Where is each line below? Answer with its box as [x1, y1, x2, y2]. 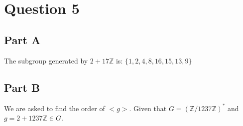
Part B [4, 79, 40, 95]
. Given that [129, 103, 167, 113]
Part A [4, 32, 41, 47]
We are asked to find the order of [4, 103, 105, 113]
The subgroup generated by [4, 55, 88, 65]
